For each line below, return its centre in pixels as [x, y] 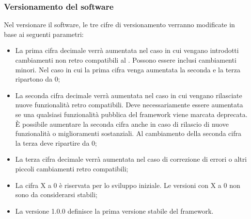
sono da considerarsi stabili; [56, 194]
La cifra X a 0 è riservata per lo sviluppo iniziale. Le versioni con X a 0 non [128, 185]
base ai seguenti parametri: [44, 34]
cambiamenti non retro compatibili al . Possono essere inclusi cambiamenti [126, 60]
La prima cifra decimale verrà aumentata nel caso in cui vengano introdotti [127, 50]
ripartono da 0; [38, 79]
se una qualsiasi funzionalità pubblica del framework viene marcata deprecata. [131, 114]
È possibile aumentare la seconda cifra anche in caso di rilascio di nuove [122, 124]
